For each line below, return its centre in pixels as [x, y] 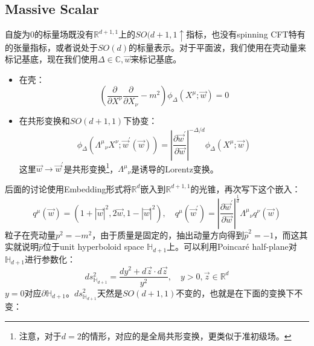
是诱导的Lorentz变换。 [175, 168]
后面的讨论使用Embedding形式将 [68, 188]
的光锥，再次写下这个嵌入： [245, 188]
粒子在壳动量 [30, 234]
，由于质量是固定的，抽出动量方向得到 [168, 234]
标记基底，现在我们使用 [51, 59]
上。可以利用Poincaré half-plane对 [232, 246]
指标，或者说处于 [64, 47]
